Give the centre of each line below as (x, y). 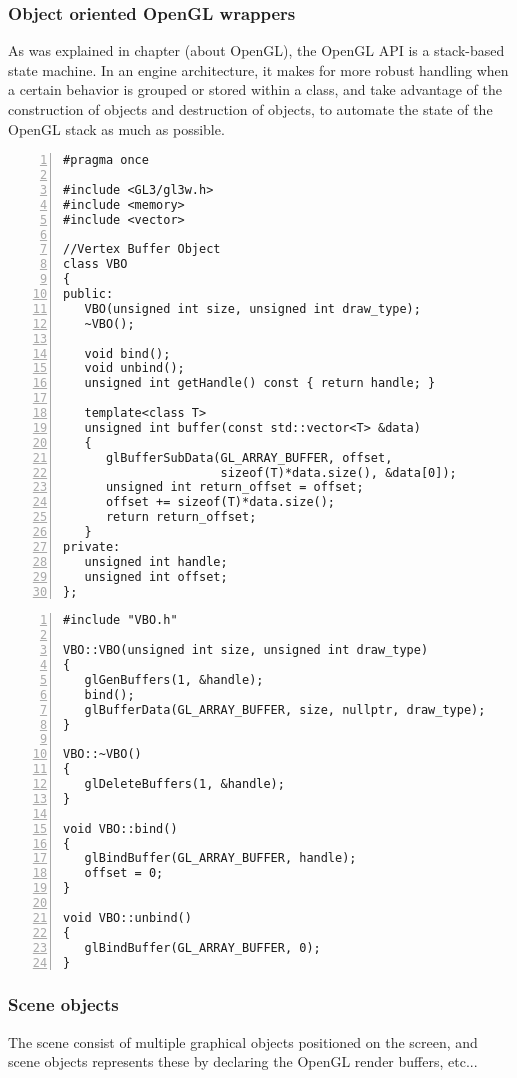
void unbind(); (134, 368)
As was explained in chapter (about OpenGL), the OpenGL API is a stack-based (256, 50)
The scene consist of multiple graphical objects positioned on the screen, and (243, 1041)
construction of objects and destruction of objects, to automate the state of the (250, 109)
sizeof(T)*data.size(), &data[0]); (338, 472)
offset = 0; (124, 873)
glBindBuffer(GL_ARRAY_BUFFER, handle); (220, 858)
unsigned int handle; (156, 561)
